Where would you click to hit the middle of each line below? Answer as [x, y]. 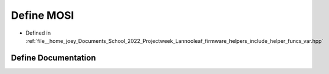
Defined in [38, 33]
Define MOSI [42, 15]
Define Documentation [53, 58]
